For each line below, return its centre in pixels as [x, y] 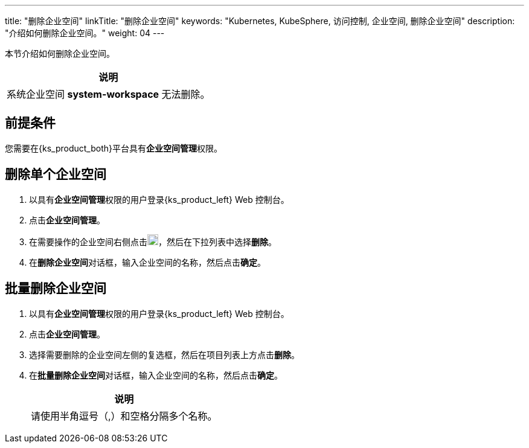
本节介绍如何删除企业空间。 [60, 53]
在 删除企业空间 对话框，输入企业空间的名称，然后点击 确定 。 [147, 262]
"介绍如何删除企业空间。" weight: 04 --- [85, 33]
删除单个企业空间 [56, 174]
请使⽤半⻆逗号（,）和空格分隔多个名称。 [124, 416]
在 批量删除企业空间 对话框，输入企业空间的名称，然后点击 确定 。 [156, 375]
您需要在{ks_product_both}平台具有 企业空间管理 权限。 [114, 148]
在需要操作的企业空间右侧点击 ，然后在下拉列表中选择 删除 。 [153, 242]
